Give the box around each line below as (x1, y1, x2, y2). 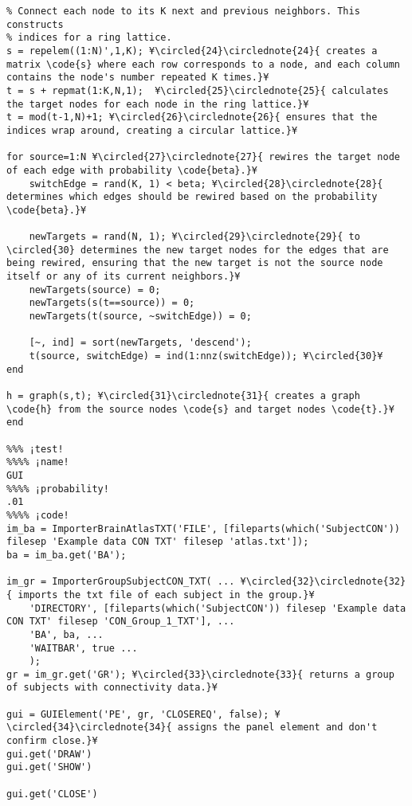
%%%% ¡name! (6, 456, 69, 468)
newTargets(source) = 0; (29, 284, 161, 295)
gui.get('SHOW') (6, 761, 92, 773)
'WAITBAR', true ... (29, 642, 138, 654)
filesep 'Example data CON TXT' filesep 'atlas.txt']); (6, 536, 309, 548)
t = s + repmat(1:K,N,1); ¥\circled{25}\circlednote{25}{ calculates (6, 84, 389, 96)
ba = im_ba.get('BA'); (6, 549, 127, 561)
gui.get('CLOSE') (6, 788, 98, 800)
